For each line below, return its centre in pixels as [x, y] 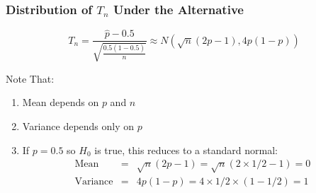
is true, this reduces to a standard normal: [186, 150]
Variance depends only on [78, 126]
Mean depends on [61, 102]
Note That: [30, 78]
